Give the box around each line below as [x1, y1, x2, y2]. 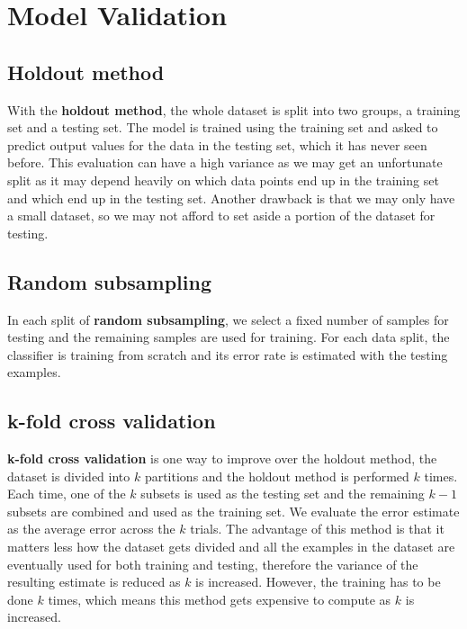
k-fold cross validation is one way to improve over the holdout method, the [7, 449, 437, 468]
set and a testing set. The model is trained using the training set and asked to [7, 118, 438, 137]
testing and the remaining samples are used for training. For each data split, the [7, 328, 450, 346]
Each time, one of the [7, 484, 126, 503]
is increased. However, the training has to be [195, 572, 441, 591]
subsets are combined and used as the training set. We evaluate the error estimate [7, 501, 460, 520]
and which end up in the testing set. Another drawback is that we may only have [7, 188, 455, 207]
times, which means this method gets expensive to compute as [48, 589, 391, 608]
